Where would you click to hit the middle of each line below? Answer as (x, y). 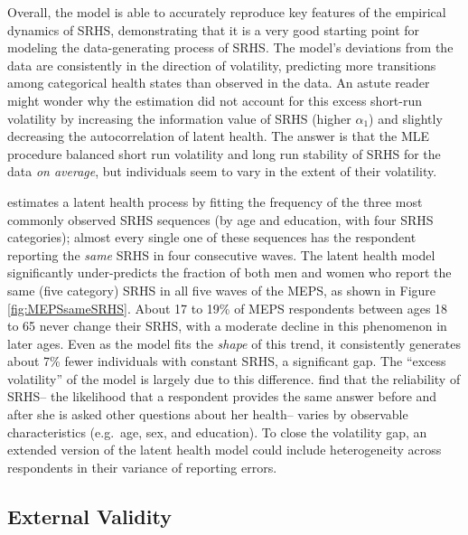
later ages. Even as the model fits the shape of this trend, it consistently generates (234, 343)
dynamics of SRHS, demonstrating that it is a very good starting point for (214, 29)
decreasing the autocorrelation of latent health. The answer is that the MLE (219, 136)
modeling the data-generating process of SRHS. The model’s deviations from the (230, 47)
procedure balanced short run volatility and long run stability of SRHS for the (224, 153)
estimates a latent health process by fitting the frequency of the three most (215, 201)
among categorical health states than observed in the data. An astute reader (219, 83)
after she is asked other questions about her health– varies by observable (208, 414)
